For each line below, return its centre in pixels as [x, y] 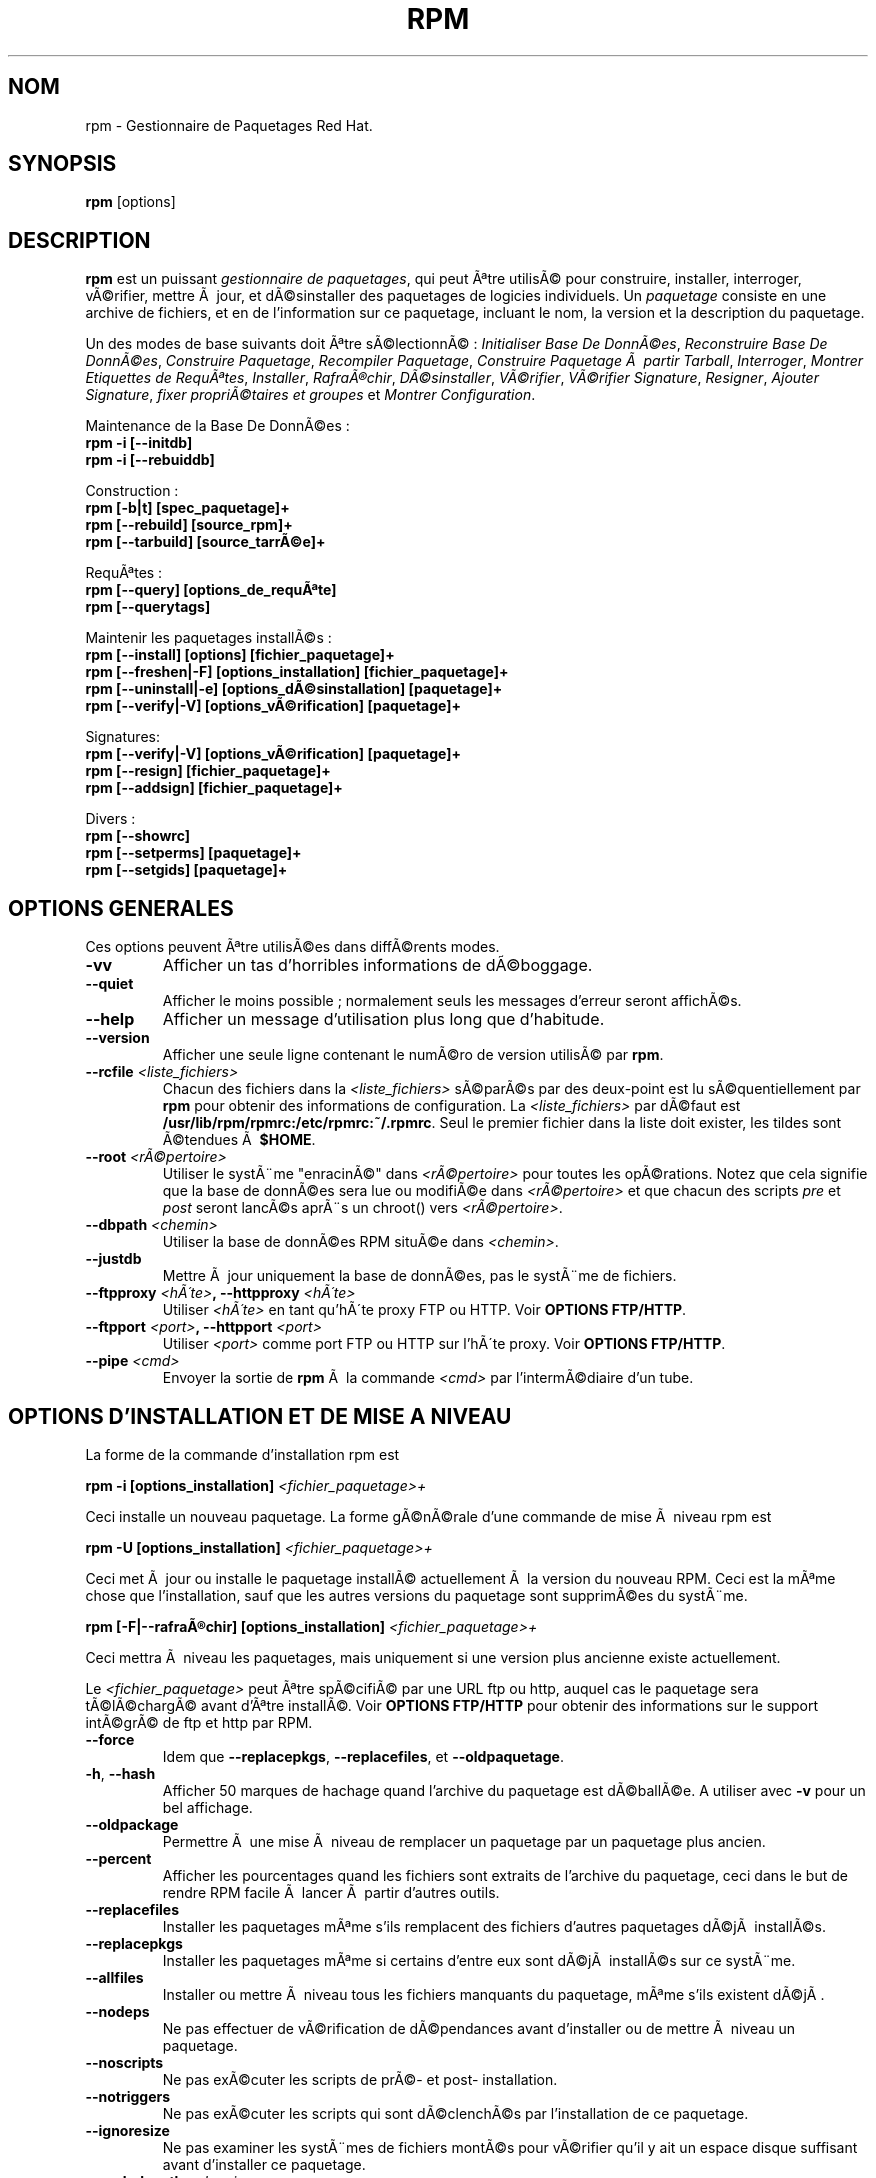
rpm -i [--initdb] [139, 443]
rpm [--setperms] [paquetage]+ [193, 853]
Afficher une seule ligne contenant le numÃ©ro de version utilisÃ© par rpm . [413, 1055]
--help [110, 1019]
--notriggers [128, 2096]
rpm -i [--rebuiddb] [150, 460]
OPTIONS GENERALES [121, 908]
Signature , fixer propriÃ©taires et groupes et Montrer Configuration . [310, 395]
